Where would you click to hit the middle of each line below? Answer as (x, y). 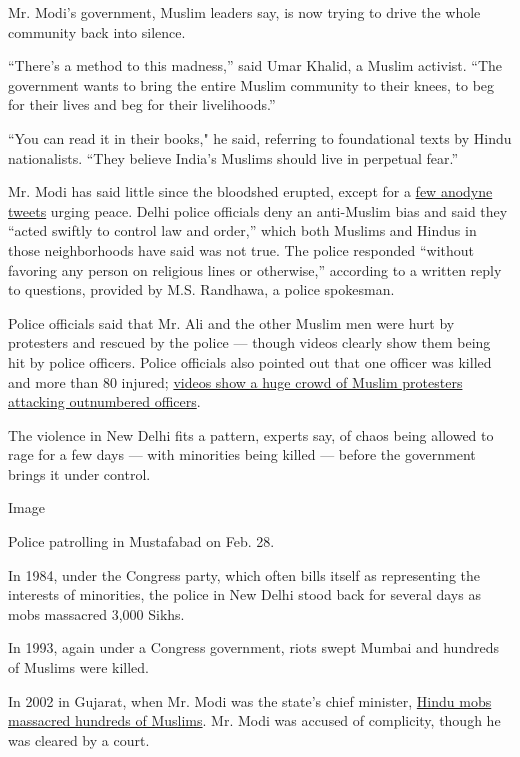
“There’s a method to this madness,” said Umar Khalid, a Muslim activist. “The (255, 65)
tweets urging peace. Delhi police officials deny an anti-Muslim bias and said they (258, 210)
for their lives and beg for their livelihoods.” (142, 104)
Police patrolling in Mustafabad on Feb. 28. (141, 541)
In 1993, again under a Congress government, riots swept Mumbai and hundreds (253, 647)
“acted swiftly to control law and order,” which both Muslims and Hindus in (242, 230)
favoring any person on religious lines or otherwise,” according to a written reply (255, 269)
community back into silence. (97, 31)
